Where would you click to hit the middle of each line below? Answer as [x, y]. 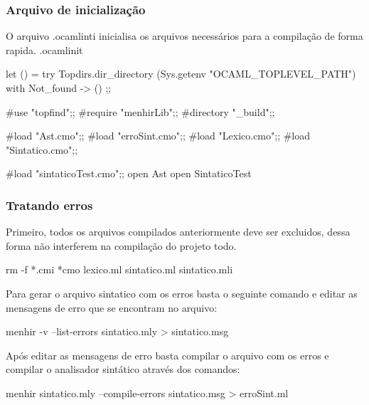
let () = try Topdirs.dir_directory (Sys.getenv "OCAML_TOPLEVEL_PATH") [181, 74]
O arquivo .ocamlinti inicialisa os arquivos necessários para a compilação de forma [184, 36]
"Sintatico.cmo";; [42, 149]
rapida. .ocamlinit [44, 49]
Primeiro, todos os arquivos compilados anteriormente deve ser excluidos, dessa [178, 232]
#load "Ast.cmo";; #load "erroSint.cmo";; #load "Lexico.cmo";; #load [158, 136]
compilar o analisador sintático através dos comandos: [123, 369]
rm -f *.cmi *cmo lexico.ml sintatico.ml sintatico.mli [119, 269]
